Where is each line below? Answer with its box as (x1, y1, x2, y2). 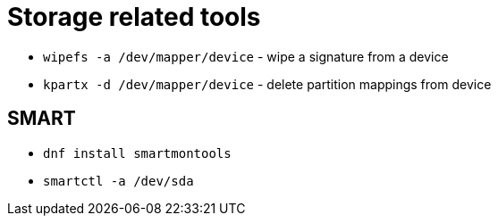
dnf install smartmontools (43, 145, 232, 161)
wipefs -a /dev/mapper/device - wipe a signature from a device (43, 48, 449, 64)
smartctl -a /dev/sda (43, 173, 194, 188)
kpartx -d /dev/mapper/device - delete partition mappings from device (43, 76, 492, 92)
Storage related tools (7, 2, 261, 32)
